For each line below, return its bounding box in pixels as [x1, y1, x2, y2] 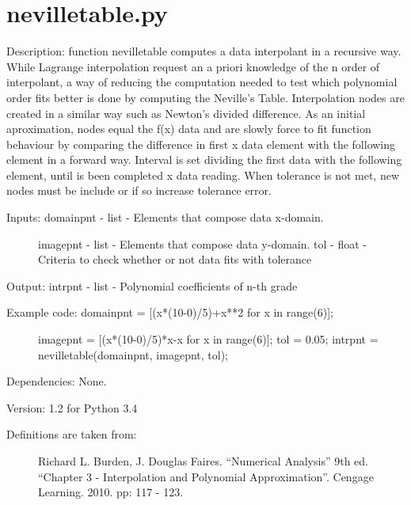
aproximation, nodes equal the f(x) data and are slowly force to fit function [6, 120, 371, 137]
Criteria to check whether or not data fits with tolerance [38, 251, 312, 268]
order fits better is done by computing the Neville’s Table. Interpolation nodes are [6, 89, 405, 105]
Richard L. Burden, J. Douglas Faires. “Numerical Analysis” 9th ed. [38, 453, 368, 469]
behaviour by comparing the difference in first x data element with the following [6, 135, 396, 152]
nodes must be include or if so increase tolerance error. [6, 182, 272, 199]
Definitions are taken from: [6, 426, 137, 442]
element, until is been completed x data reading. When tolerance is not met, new [6, 166, 400, 183]
